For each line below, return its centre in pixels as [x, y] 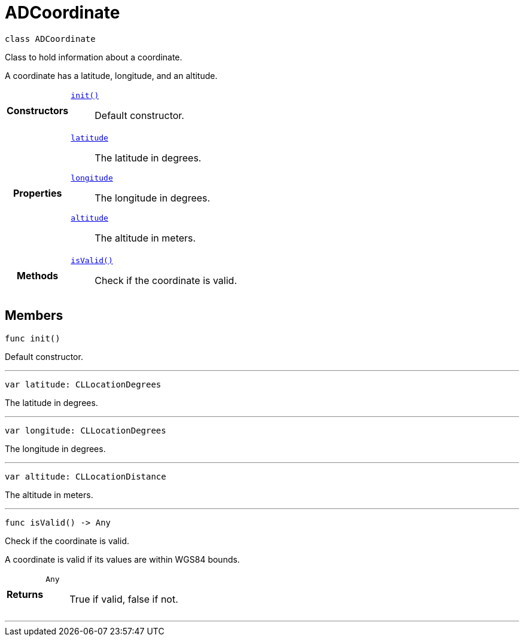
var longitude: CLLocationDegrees [86, 430]
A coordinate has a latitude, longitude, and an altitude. [111, 75]
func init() [33, 338]
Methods [38, 276]
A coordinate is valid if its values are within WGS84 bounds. [122, 559]
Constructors [38, 111]
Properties [37, 193]
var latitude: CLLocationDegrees [83, 384]
